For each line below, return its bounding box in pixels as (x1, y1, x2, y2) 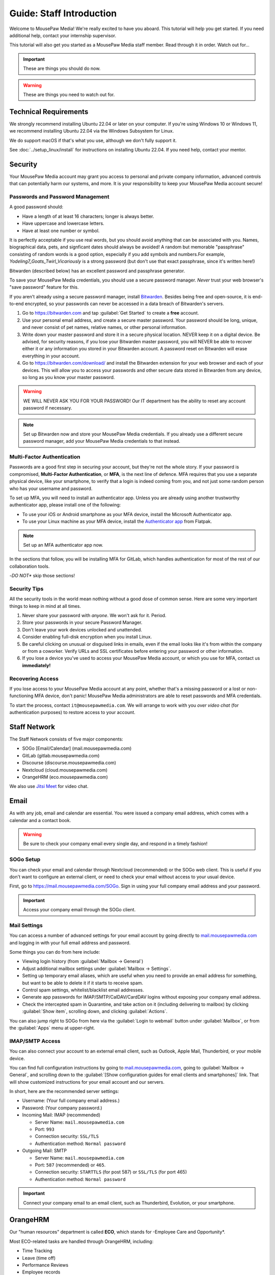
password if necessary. (23, 405, 72, 411)
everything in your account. (22, 352, 80, 359)
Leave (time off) (22, 1255, 56, 1261)
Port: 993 (35, 1126, 54, 1132)
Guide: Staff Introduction (9, 8, 117, 19)
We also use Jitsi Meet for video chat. (9, 783, 89, 789)
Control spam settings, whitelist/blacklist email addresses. (22, 987, 145, 993)
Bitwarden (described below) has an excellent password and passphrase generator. (9, 268, 185, 274)
